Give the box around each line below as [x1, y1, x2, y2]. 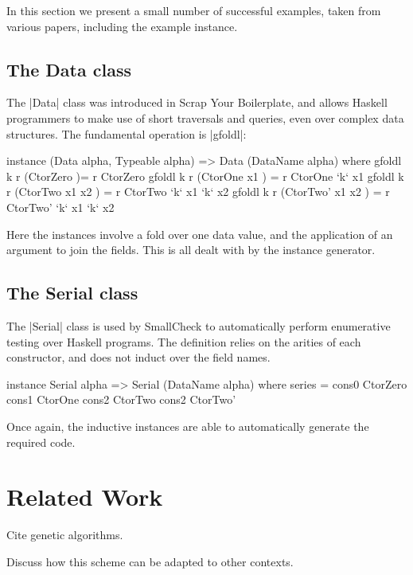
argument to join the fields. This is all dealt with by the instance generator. [6, 241, 376, 258]
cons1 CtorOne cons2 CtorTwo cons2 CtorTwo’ [6, 391, 236, 408]
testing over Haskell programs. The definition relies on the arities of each [6, 333, 361, 350]
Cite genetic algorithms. [6, 526, 123, 543]
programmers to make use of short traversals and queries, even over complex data [6, 109, 404, 126]
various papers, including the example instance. [6, 18, 238, 34]
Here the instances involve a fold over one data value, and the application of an [6, 225, 393, 242]
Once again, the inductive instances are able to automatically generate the [6, 417, 369, 434]
